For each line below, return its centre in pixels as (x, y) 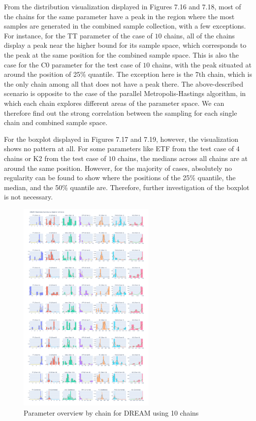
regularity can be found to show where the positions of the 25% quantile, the (120, 178)
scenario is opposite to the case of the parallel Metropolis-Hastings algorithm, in (125, 93)
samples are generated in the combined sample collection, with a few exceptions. (125, 26)
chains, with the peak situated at (202, 64)
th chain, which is (225, 74)
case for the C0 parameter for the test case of (72, 64)
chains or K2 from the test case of (55, 158)
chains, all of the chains (199, 35)
